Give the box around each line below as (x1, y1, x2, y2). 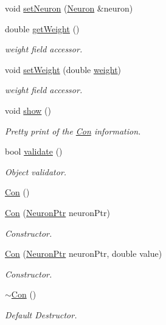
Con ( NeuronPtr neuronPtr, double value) (5, 247, 162, 260)
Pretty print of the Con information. (5, 124, 141, 137)
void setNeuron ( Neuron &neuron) (5, 2, 133, 14)
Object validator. (5, 165, 67, 178)
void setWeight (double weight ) (5, 63, 122, 75)
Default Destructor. (5, 308, 77, 321)
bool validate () (5, 145, 63, 158)
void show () (5, 103, 51, 116)
